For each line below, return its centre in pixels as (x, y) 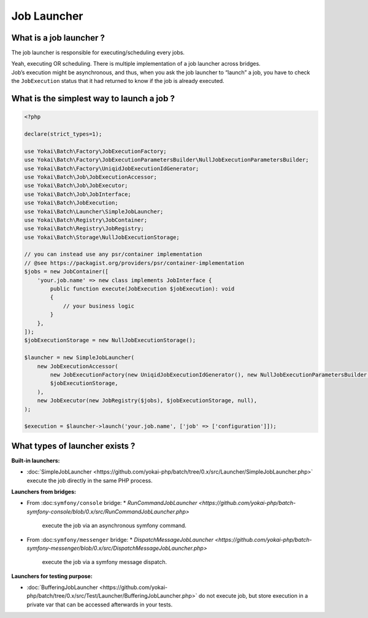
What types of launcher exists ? (73, 446)
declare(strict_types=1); (63, 134)
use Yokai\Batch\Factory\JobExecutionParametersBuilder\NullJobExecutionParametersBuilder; (167, 160)
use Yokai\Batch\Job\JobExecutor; (76, 186)
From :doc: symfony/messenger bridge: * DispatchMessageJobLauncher (120, 539)
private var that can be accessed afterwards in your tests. (100, 604)
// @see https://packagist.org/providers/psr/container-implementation (134, 263)
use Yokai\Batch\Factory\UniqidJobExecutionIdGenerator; (112, 168)
